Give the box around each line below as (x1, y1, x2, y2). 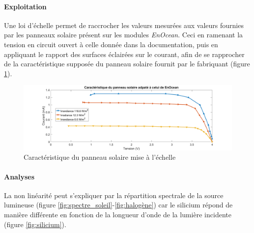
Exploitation (4, 1, 47, 11)
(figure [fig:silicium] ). (4, 219, 66, 229)
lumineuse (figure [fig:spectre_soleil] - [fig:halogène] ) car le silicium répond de (4, 200, 233, 210)
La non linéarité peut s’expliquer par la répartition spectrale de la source (4, 190, 224, 200)
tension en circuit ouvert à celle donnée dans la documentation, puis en (4, 39, 218, 49)
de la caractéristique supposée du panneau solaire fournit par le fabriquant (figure (4, 58, 250, 69)
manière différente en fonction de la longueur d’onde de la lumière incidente (4, 209, 231, 220)
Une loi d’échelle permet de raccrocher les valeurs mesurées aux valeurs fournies (4, 20, 244, 30)
